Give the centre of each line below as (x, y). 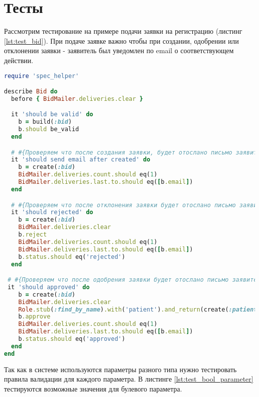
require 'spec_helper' (42, 76)
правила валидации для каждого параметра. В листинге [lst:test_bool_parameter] (129, 379)
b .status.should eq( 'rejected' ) (72, 257)
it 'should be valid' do (52, 115)
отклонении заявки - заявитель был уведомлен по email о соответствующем (119, 50)
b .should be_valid (49, 129)
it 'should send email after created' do (81, 160)
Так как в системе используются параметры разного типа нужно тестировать (120, 369)
